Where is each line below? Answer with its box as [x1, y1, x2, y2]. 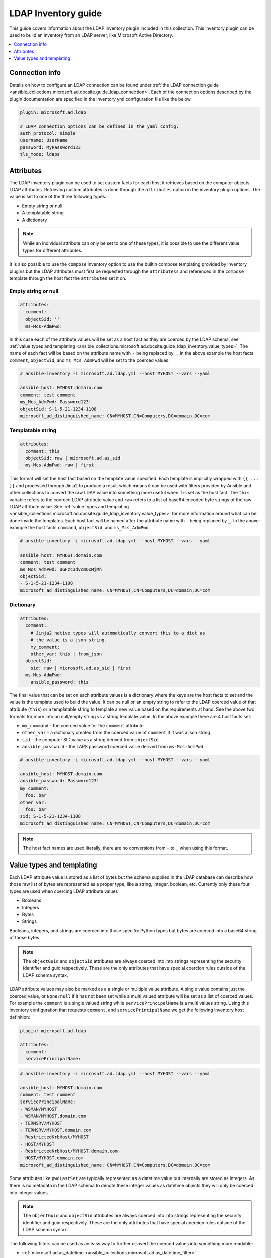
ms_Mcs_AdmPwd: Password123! [20, 399, 92, 405]
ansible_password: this [30, 679, 89, 685]
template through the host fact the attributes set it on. [9, 275, 127, 281]
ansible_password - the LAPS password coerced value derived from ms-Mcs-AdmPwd [22, 744, 203, 750]
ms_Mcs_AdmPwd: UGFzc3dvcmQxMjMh [20, 566, 102, 572]
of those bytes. [9, 935, 41, 941]
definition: [9, 1014, 30, 1020]
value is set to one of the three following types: [9, 194, 106, 200]
